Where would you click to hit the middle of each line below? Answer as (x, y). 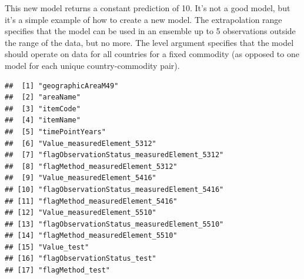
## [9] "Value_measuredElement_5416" (81, 178)
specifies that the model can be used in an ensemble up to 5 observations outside (150, 31)
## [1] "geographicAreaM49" (62, 86)
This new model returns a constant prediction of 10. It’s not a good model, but (148, 8)
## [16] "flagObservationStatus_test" (81, 259)
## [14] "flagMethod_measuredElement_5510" (91, 236)
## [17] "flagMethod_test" (57, 270)
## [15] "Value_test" (47, 247)
